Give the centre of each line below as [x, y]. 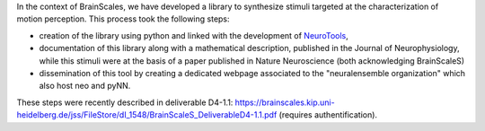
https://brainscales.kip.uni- [285, 102]
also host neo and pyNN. [85, 86]
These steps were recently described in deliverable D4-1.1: [125, 102]
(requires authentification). [328, 115]
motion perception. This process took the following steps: [123, 19]
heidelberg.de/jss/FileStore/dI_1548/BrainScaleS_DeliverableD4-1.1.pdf [147, 115]
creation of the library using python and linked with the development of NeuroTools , [194, 35]
